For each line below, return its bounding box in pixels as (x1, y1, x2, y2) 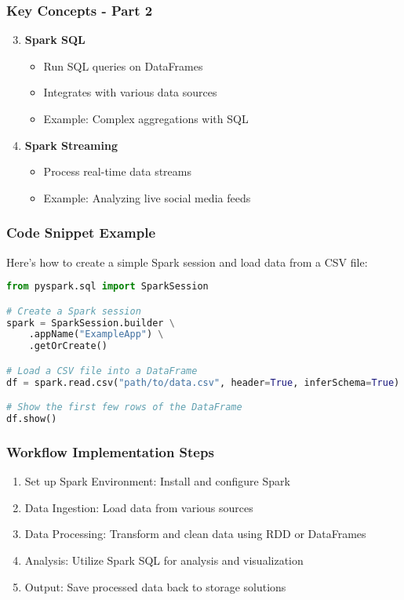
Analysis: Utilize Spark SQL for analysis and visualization (24, 552, 304, 569)
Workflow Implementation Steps (6, 442, 214, 461)
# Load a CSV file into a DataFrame (6, 365, 198, 376)
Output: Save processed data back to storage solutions (24, 578, 286, 595)
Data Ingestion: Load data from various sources (24, 499, 253, 515)
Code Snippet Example (6, 223, 156, 242)
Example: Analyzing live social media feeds (43, 189, 251, 205)
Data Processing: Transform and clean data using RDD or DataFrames (24, 525, 366, 542)
